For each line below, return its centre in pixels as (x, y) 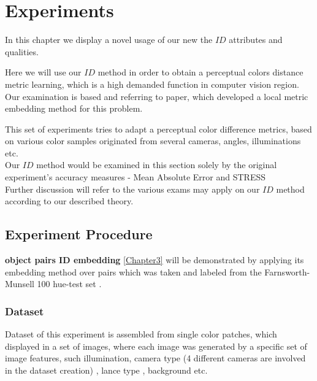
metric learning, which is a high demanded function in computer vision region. (152, 84)
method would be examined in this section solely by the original (157, 165)
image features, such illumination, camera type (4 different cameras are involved (155, 358)
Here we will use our (43, 72)
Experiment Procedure (79, 234)
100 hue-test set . (69, 284)
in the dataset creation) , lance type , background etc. (106, 370)
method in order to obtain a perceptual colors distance (201, 72)
